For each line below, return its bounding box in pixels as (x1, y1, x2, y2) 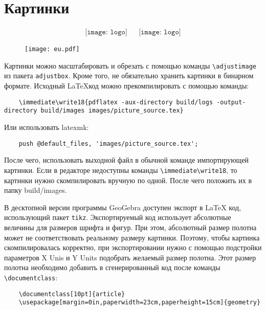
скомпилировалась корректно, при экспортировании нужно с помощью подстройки (4, 242, 262, 253)
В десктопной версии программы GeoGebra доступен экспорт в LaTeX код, (4, 202, 241, 212)
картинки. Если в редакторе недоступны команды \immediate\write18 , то (4, 164, 237, 175)
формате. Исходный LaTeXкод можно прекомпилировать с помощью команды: (4, 80, 249, 91)
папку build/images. (4, 185, 67, 195)
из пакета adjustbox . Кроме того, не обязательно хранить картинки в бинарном (4, 70, 254, 81)
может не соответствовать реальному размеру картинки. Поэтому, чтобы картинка (4, 232, 260, 242)
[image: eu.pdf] (25, 46, 80, 53)
